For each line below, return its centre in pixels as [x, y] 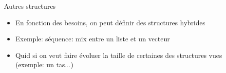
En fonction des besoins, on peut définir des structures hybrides [110, 22]
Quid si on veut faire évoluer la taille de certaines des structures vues [119, 55]
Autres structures [30, 6]
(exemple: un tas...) [44, 64]
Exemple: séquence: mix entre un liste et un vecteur [93, 39]
